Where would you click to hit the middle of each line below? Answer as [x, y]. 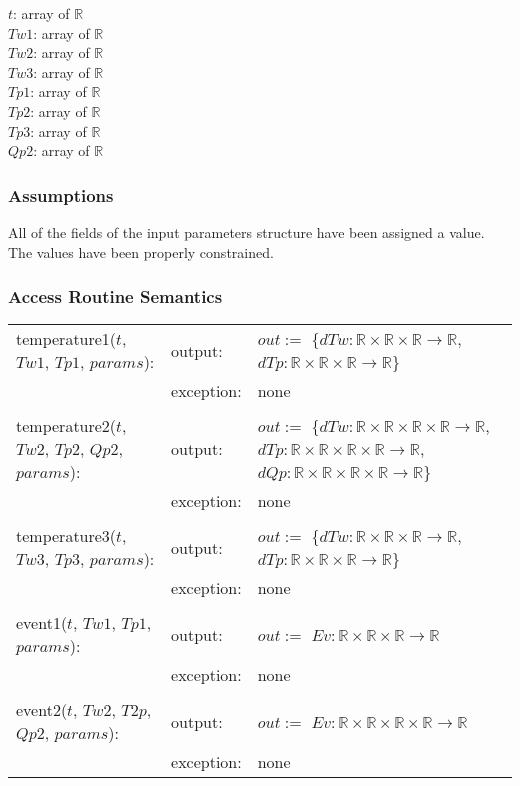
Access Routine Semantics [115, 296]
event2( [42, 710]
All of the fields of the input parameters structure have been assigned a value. [246, 231]
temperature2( [66, 426]
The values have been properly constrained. [141, 251]
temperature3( [66, 536]
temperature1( [66, 339]
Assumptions [61, 194]
